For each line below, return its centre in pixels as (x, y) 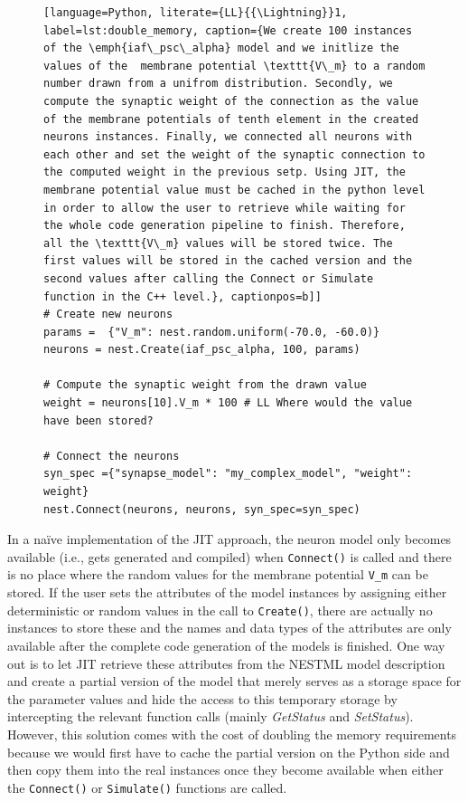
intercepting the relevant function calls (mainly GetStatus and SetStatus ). (211, 716)
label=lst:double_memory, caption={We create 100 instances (228, 30)
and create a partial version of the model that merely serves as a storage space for (234, 681)
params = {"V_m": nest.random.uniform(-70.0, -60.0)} (212, 332)
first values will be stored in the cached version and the (228, 261)
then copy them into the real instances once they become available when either (225, 770)
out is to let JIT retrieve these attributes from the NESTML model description (226, 663)
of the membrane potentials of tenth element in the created (231, 119)
